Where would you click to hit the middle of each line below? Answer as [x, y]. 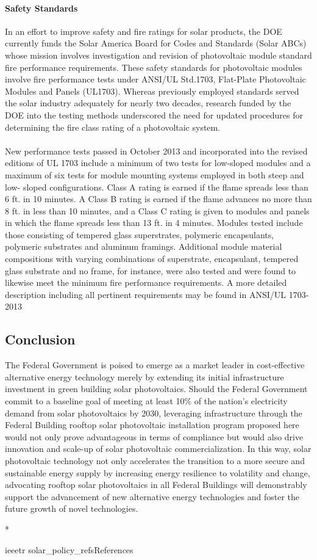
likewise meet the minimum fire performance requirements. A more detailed [146, 282]
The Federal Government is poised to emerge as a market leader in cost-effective [155, 365]
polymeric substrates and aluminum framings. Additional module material [144, 246]
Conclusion [40, 339]
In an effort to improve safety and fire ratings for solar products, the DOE [144, 31]
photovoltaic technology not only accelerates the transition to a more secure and [155, 460]
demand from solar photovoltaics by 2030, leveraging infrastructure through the [154, 413]
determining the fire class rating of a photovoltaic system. [113, 127]
